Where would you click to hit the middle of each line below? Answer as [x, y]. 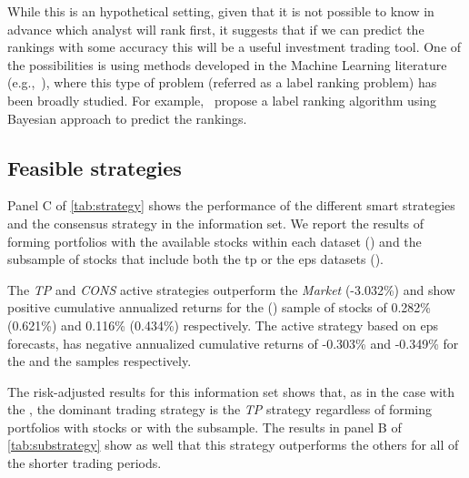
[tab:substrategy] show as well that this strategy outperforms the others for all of [233, 445]
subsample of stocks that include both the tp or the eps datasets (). [195, 259]
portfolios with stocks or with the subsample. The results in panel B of [205, 427]
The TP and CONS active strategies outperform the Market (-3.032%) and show [231, 289]
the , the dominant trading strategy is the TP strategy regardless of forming [220, 409]
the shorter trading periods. [85, 463]
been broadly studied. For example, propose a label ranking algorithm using [222, 100]
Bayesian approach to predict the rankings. [127, 118]
